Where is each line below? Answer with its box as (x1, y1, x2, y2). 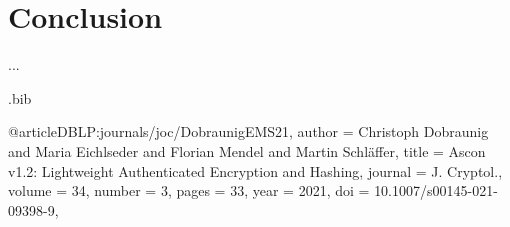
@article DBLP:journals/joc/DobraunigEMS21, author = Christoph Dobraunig (8, 121, 489, 142)
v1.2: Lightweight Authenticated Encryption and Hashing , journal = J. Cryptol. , (8, 160, 503, 181)
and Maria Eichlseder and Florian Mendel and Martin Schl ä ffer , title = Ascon (8, 140, 486, 161)
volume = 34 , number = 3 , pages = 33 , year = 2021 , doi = (8, 180, 370, 201)
